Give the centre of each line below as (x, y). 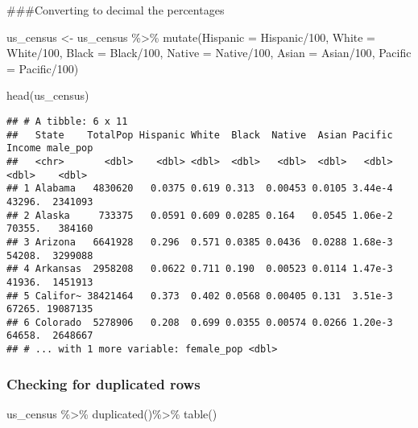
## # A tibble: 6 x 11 (67, 121)
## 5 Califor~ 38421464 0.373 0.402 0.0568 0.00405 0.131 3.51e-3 (200, 296)
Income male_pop (50, 148)
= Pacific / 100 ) (43, 68)
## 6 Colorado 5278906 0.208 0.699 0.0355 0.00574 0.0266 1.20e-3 (200, 322)
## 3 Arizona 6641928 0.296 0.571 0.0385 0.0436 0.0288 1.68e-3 (200, 242)
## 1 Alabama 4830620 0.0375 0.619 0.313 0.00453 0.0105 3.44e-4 (200, 189)
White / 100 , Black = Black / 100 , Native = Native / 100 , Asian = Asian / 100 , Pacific (209, 53)
